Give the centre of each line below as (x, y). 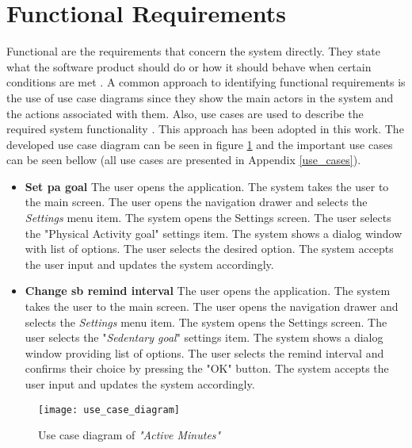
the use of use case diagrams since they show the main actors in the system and (200, 97)
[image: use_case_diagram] (109, 410)
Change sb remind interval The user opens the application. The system (208, 291)
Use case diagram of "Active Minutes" (130, 435)
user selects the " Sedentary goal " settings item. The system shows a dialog (204, 337)
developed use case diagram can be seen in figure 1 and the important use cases (200, 144)
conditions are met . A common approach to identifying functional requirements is (206, 82)
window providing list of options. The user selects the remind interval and (204, 352)
